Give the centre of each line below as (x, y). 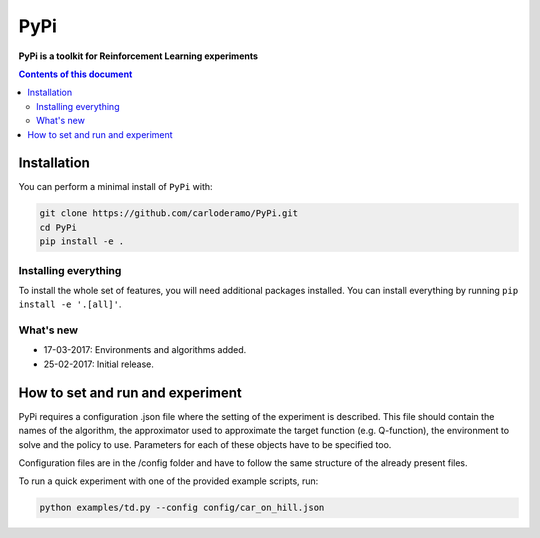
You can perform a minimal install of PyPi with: (116, 187)
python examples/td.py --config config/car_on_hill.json (182, 508)
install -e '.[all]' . (70, 304)
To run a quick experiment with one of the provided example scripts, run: (168, 481)
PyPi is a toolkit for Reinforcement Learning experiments (138, 56)
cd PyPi (58, 227)
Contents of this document (75, 74)
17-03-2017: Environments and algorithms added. (145, 350)
